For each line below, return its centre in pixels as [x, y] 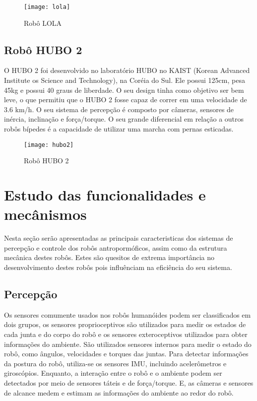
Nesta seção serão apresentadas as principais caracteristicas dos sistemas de [119, 238]
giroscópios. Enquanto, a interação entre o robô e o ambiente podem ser [113, 373]
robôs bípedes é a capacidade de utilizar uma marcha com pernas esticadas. [119, 129]
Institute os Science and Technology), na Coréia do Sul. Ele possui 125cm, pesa [125, 80]
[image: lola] [47, 7]
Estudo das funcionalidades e [105, 195]
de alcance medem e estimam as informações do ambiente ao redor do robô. [119, 392]
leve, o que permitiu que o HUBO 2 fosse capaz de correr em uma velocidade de [126, 100]
